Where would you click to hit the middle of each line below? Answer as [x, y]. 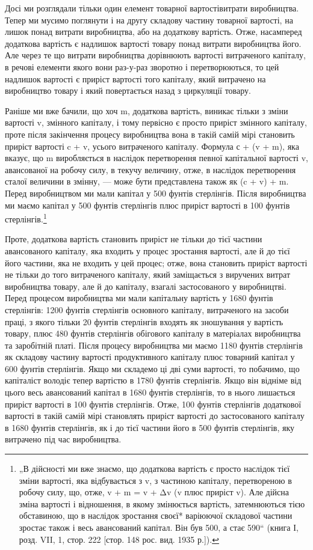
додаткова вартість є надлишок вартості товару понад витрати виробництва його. [153, 43]
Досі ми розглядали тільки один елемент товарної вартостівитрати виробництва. [152, 8]
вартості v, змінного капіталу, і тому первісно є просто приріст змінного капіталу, [156, 122]
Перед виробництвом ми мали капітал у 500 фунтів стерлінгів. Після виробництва [156, 193]
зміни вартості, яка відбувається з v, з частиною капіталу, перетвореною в [155, 480]
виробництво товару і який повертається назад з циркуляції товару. [128, 90]
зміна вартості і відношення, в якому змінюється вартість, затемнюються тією [162, 503]
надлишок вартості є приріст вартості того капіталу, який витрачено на [135, 78]
